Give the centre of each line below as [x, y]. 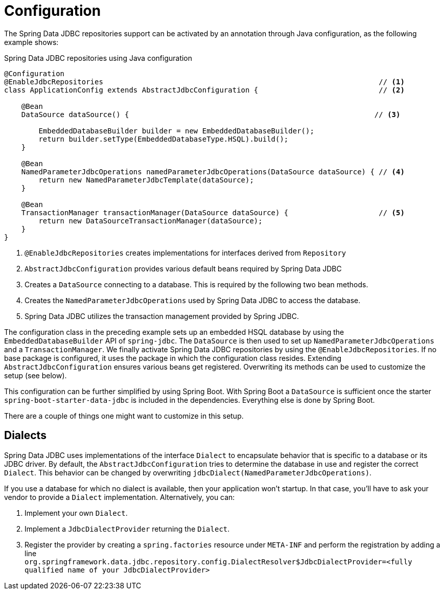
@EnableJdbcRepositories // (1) [204, 82]
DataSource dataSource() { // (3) [211, 114]
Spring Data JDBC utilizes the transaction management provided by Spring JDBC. [162, 316]
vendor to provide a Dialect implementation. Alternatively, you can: [120, 497]
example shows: [31, 42]
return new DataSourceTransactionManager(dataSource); [150, 221]
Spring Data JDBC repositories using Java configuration [98, 58]
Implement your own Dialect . [76, 513]
